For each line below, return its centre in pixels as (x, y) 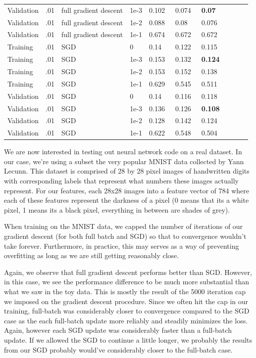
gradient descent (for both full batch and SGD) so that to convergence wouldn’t (125, 236)
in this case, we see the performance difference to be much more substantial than (127, 282)
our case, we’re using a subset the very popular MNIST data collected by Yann (124, 161)
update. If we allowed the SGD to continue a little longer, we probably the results (128, 339)
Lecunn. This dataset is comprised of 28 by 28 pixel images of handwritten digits (127, 171)
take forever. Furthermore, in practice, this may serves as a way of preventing (122, 246)
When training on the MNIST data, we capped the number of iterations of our (124, 226)
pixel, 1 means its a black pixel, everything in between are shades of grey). (117, 209)
